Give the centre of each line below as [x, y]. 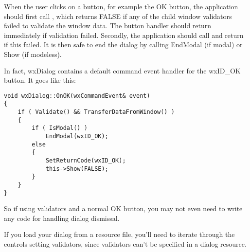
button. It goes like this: [40, 80]
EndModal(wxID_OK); [77, 136]
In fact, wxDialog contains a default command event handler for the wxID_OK [122, 70]
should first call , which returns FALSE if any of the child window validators [118, 16]
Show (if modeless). [33, 54]
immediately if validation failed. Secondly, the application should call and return [124, 35]
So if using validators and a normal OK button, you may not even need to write [123, 208]
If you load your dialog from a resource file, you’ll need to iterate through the [119, 234]
